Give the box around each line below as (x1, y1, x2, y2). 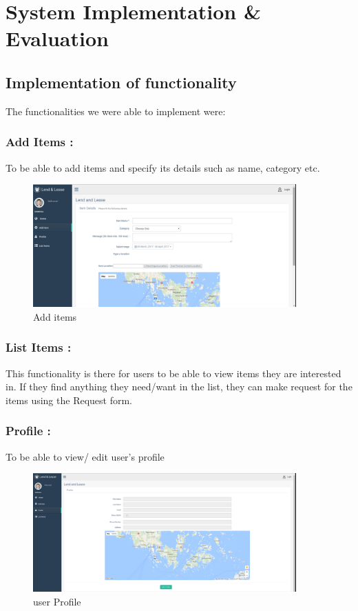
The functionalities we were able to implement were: (6, 103, 226, 118)
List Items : (6, 339, 72, 356)
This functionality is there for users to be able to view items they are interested (6, 365, 341, 380)
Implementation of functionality (6, 71, 237, 92)
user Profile (33, 594, 81, 608)
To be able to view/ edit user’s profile (6, 449, 165, 463)
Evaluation (6, 24, 109, 52)
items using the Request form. (6, 392, 133, 407)
